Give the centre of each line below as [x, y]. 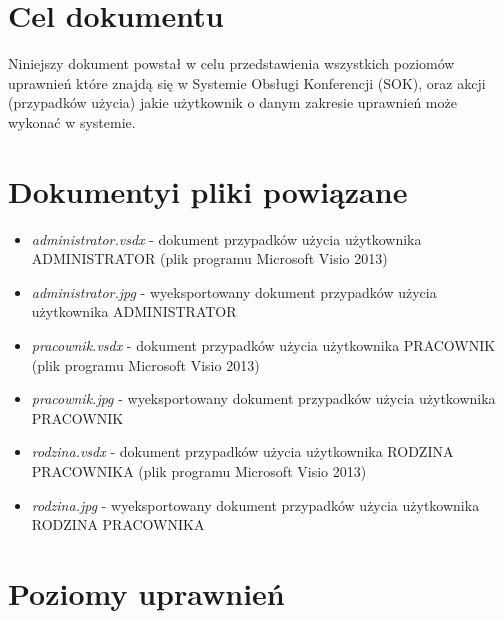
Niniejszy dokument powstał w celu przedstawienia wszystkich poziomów [231, 63]
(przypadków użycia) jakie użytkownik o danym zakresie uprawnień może [232, 102]
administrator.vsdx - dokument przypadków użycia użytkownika [226, 238]
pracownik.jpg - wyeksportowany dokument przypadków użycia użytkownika [263, 398]
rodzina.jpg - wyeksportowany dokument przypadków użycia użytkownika [255, 504]
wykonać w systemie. [72, 121]
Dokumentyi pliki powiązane [208, 190]
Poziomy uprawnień [146, 592]
